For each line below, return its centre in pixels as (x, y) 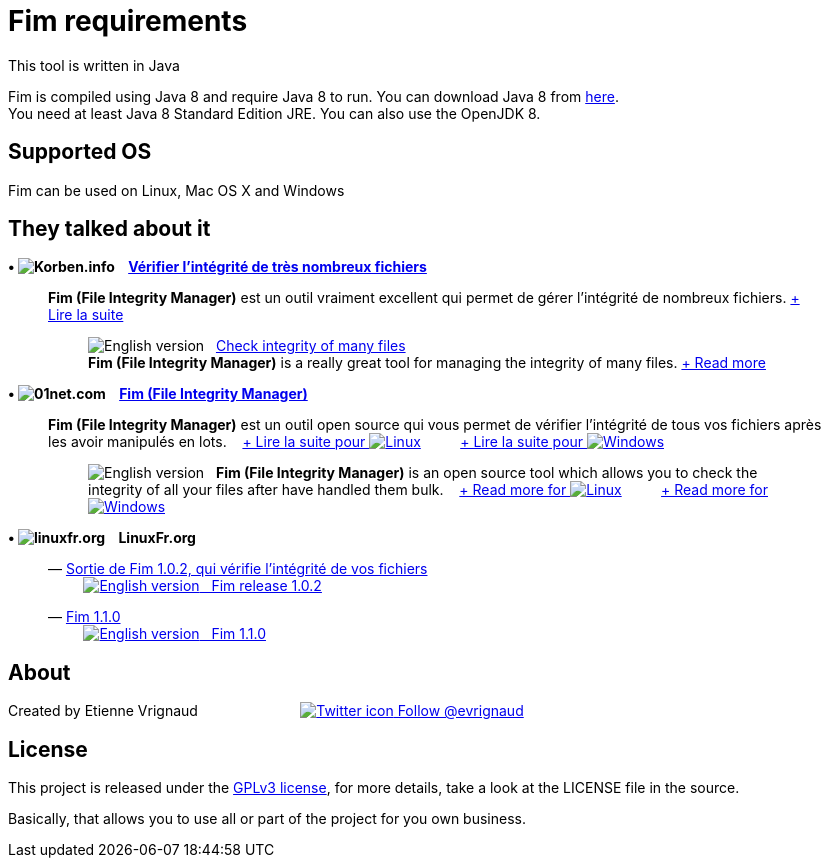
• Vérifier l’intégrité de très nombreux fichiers (217, 267)
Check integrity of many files (310, 346)
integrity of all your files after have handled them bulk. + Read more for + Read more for (428, 490)
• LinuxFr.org (102, 538)
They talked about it (109, 229)
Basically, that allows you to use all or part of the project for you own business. (267, 819)
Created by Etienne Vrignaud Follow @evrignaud (266, 711)
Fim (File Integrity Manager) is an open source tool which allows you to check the (486, 473)
